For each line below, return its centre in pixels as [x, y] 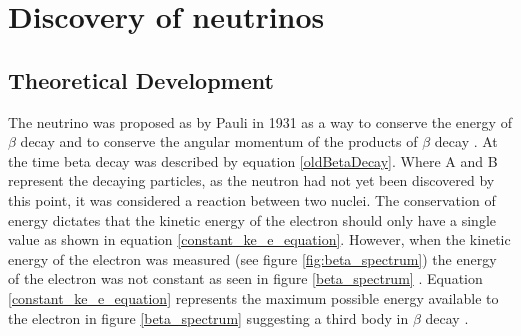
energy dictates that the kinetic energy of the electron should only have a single [252, 219]
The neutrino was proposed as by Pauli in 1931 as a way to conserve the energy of [260, 121]
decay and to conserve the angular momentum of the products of [219, 141]
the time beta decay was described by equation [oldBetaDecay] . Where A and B [253, 160]
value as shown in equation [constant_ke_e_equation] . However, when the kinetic [259, 239]
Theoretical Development [141, 79]
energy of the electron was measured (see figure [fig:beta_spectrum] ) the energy [252, 258]
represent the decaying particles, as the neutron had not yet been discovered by [251, 180]
